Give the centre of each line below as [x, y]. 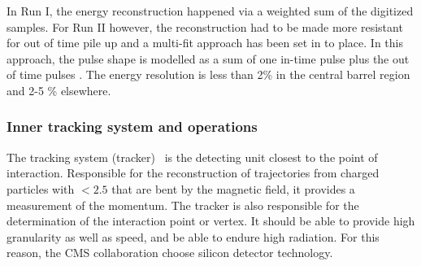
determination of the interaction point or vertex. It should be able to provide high [211, 221]
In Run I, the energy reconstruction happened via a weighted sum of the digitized [210, 11]
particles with [41, 188]
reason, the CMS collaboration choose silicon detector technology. [170, 253]
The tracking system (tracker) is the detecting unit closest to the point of [192, 157]
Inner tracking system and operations [132, 126]
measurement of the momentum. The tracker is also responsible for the [183, 205]
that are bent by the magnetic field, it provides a [233, 188]
